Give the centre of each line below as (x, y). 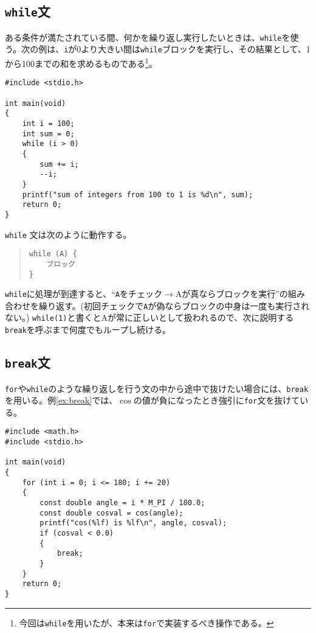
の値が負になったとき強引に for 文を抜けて (217, 400)
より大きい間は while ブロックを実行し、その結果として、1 (196, 49)
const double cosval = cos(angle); (112, 513)
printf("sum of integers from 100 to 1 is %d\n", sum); (138, 194)
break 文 (28, 362)
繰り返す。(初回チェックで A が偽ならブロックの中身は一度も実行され (174, 305)
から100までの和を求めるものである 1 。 (81, 62)
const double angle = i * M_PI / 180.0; (122, 503)
